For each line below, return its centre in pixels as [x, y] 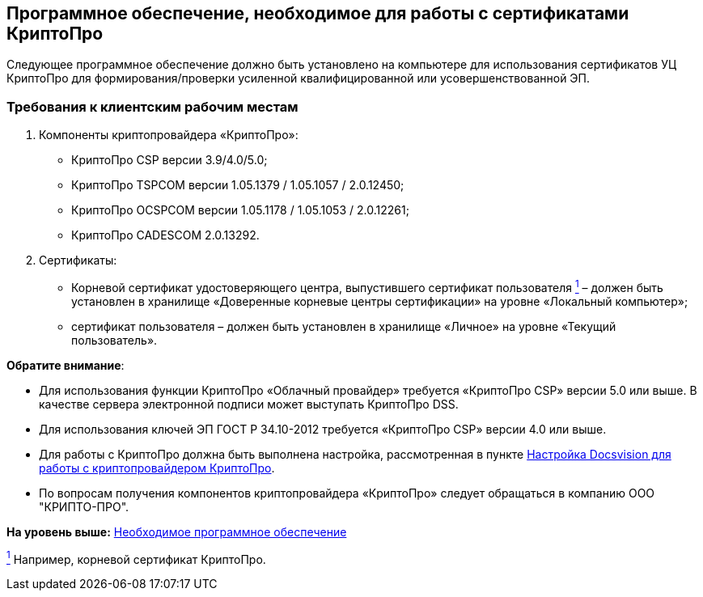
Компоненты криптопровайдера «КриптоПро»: [169, 135]
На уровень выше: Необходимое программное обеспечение [177, 531]
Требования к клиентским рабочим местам [152, 106]
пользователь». [114, 340]
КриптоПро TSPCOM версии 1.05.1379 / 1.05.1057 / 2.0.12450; [238, 185]
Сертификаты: [78, 260]
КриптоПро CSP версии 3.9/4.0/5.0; [169, 160]
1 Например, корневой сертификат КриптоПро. [136, 558]
